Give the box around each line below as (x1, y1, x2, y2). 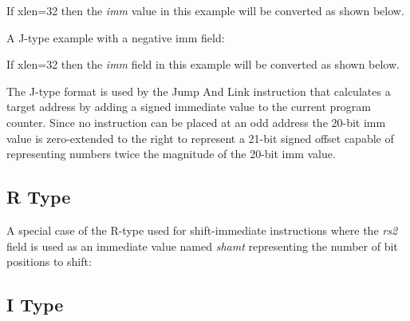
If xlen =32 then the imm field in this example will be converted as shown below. (6, 56, 400, 73)
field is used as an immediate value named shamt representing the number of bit (6, 237, 398, 254)
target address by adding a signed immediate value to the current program (6, 98, 372, 115)
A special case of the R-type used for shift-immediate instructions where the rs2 (6, 221, 398, 238)
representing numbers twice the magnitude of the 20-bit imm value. (6, 145, 336, 162)
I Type (6, 292, 64, 317)
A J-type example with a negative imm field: (6, 29, 225, 46)
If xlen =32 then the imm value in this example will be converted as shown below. (6, 2, 404, 18)
